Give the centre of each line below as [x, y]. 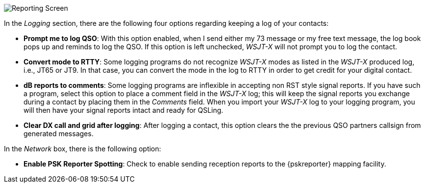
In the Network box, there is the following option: [83, 149]
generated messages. [59, 134]
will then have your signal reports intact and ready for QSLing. [124, 110]
